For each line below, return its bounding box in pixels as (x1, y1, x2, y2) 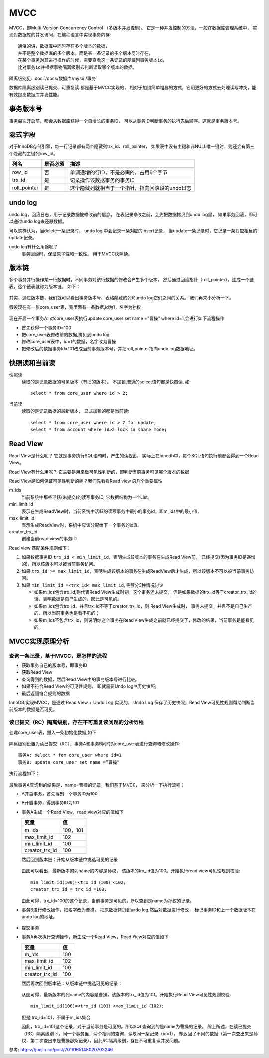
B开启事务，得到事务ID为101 (21, 800, 79, 806)
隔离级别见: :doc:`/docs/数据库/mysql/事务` (9, 75, 97, 81)
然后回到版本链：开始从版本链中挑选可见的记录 (21, 857, 118, 863)
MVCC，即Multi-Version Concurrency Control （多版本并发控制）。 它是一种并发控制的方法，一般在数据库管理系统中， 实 (9, 25, 258, 31)
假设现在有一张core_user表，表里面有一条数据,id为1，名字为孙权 (9, 304, 141, 310)
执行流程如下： (9, 770, 40, 777)
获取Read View (21, 669, 52, 675)
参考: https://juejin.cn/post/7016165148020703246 (9, 1047, 113, 1053)
